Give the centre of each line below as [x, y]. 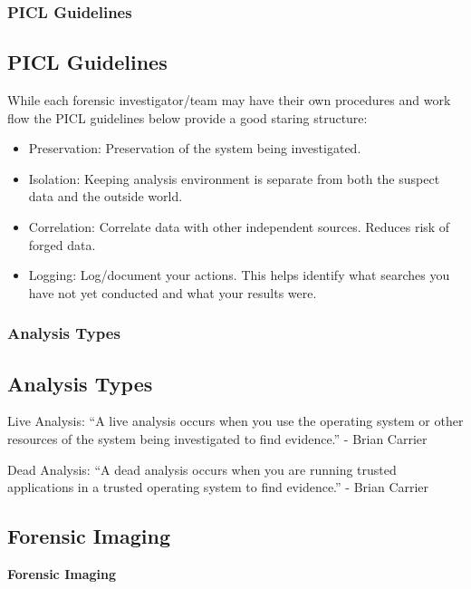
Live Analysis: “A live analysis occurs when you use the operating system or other [235, 421]
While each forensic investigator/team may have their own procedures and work [229, 100]
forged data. [62, 244]
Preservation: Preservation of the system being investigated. [195, 148]
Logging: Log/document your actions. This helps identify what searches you [239, 275]
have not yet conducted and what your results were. [173, 292]
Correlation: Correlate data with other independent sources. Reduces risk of [239, 227]
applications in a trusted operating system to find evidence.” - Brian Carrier [218, 487]
